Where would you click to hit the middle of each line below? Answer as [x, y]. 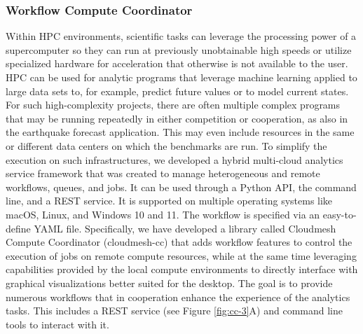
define [18, 228]
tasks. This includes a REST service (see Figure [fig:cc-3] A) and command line [174, 311]
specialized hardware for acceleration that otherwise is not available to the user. [177, 63]
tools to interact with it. [57, 324]
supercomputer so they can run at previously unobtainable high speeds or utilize [179, 49]
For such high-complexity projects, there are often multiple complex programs [173, 105]
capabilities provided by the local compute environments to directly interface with [182, 269]
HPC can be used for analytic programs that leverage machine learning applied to [181, 77]
